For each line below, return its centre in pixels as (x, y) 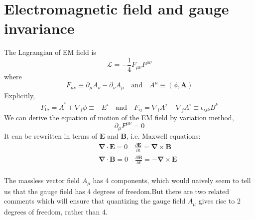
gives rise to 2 (219, 201)
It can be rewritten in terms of (51, 136)
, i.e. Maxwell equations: (163, 136)
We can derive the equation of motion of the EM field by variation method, (119, 117)
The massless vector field (42, 180)
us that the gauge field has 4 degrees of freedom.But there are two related (117, 191)
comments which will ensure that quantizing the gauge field (95, 201)
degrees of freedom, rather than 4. (56, 211)
